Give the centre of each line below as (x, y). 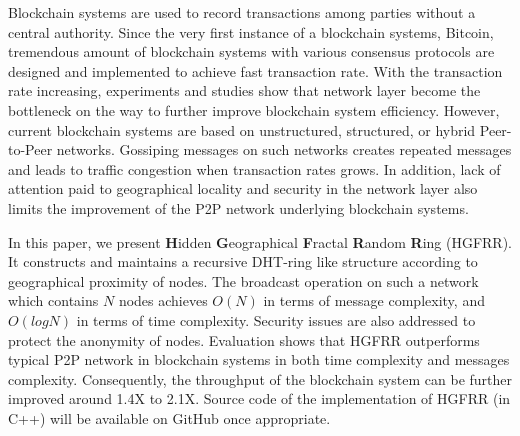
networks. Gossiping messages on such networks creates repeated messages (284, 149)
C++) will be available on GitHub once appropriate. (169, 417)
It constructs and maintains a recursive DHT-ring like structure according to (243, 261)
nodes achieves (163, 300)
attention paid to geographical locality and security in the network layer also (243, 188)
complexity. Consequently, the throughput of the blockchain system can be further (260, 378)
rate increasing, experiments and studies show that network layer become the (244, 90)
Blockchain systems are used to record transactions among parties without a (242, 12)
